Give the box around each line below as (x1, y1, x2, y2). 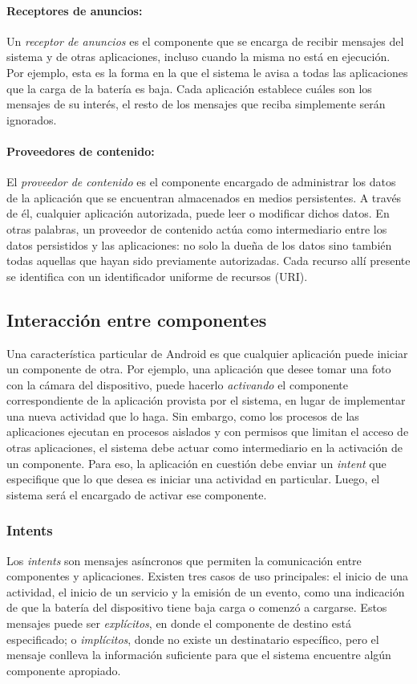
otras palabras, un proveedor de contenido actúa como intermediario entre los (6, 220, 387, 237)
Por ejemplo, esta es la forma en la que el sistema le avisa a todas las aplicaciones (6, 63, 408, 80)
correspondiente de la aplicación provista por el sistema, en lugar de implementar (6, 392, 406, 409)
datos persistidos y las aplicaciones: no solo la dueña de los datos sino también (6, 236, 392, 253)
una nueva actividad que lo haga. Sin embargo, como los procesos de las (6, 407, 359, 424)
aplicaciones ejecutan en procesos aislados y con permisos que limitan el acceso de (6, 423, 409, 440)
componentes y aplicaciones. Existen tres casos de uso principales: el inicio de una (6, 568, 408, 584)
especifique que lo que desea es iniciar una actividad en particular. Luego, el (6, 470, 380, 487)
